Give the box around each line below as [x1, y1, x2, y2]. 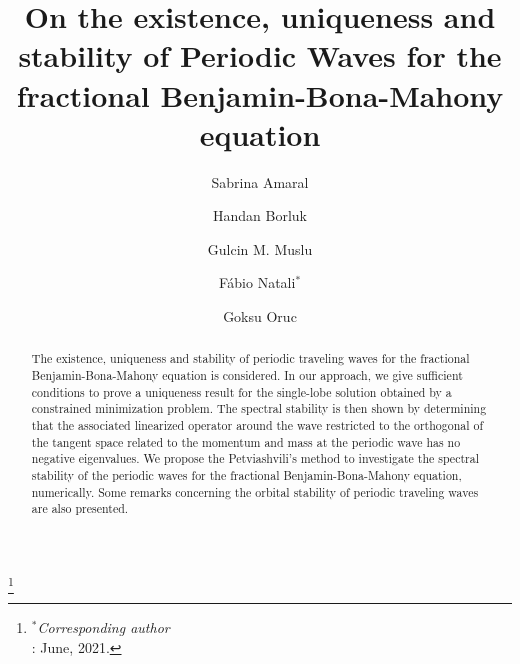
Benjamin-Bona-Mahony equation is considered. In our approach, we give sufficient [31, 367, 463, 384]
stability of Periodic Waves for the [18, 35, 502, 76]
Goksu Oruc [223, 306, 297, 327]
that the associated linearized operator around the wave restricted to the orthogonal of [31, 417, 484, 434]
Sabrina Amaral [211, 171, 309, 192]
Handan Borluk [213, 205, 307, 226]
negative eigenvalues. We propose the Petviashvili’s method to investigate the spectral [31, 450, 479, 467]
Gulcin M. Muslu [207, 238, 313, 259]
